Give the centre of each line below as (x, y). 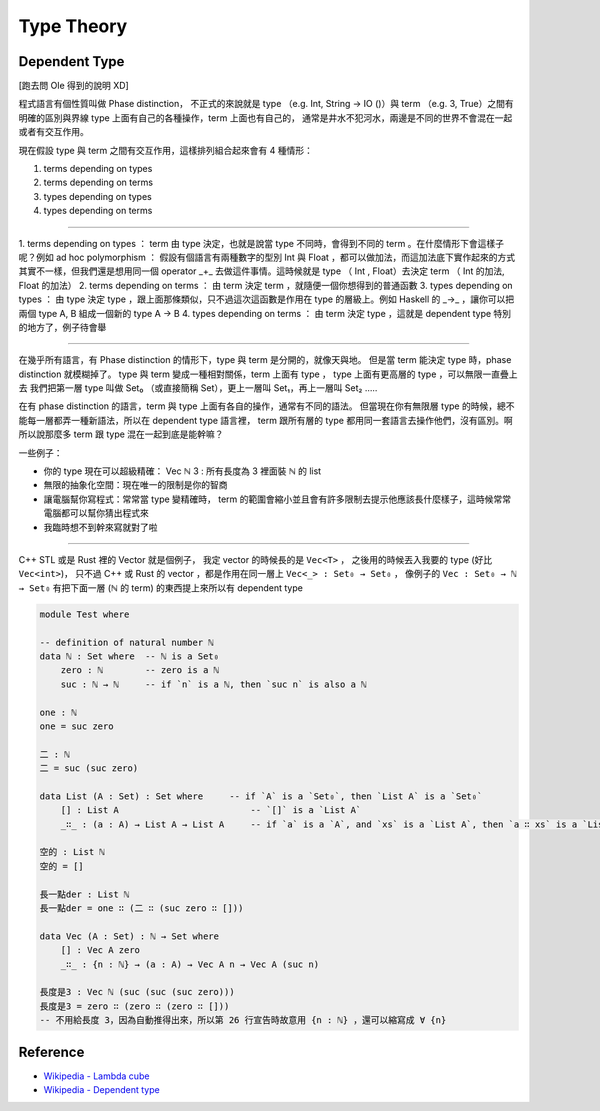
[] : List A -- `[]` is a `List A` (211, 810)
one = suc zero (76, 726)
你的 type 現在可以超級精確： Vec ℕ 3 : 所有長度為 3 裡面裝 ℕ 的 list (182, 471)
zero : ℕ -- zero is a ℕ (140, 670)
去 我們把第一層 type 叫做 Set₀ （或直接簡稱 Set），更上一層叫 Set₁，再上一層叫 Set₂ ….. (198, 388)
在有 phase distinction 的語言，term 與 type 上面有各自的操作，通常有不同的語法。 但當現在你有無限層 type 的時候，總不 (266, 406)
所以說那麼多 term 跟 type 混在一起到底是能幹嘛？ (121, 434)
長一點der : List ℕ (84, 894)
